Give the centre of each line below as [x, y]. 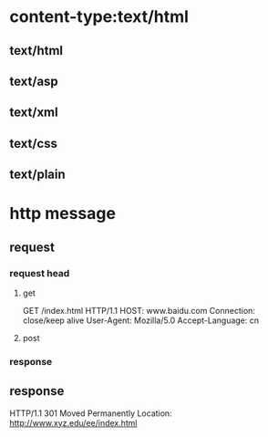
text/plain [37, 175]
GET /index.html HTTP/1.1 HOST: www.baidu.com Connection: [139, 311]
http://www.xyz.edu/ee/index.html [74, 422]
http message [63, 214]
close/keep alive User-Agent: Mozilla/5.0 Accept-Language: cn [141, 320]
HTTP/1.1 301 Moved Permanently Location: [91, 413]
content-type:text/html [99, 17]
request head [40, 273]
